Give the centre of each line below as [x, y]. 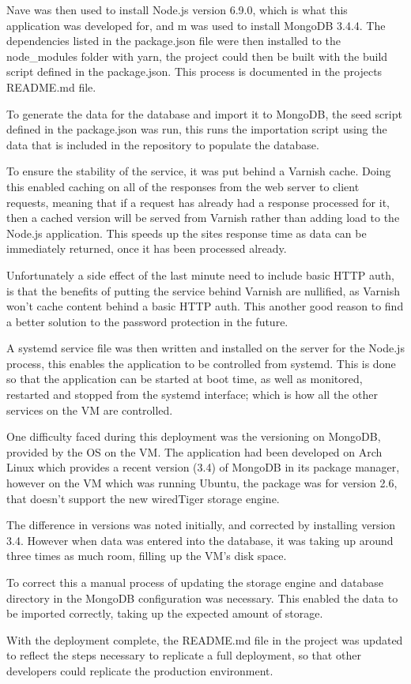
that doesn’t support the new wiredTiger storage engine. [143, 498]
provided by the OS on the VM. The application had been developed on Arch [194, 451]
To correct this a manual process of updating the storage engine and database [195, 582]
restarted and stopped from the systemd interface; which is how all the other [192, 395]
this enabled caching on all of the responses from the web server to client [183, 186]
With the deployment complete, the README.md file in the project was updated [205, 639]
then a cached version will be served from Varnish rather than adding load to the [203, 218]
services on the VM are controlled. [90, 410]
